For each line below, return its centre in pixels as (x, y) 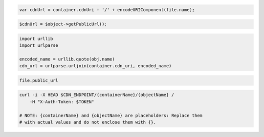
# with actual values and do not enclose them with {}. (88, 122)
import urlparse (39, 46)
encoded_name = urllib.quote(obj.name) (67, 59)
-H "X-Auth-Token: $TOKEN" (62, 102)
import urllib (36, 39)
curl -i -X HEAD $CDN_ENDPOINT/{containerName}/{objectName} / (97, 95)
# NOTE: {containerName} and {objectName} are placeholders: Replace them (111, 115)
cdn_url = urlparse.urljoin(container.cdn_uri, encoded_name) (95, 66)
